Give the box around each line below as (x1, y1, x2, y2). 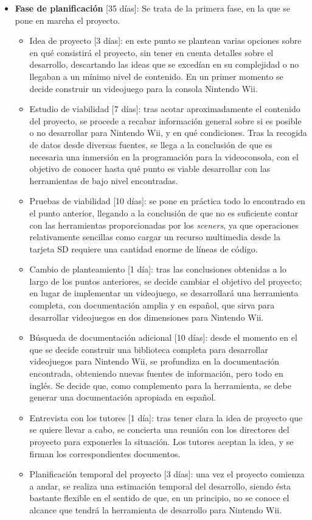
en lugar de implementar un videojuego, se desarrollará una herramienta (29, 287, 299, 299)
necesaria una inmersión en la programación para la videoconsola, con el (29, 150, 299, 163)
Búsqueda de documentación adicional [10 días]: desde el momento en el (29, 331, 297, 344)
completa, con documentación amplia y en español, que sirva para (29, 299, 275, 312)
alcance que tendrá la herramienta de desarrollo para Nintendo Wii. (29, 503, 282, 516)
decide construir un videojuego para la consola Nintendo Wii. (29, 82, 258, 94)
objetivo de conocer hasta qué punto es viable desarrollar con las (29, 162, 271, 175)
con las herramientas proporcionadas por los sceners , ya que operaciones (29, 218, 299, 231)
